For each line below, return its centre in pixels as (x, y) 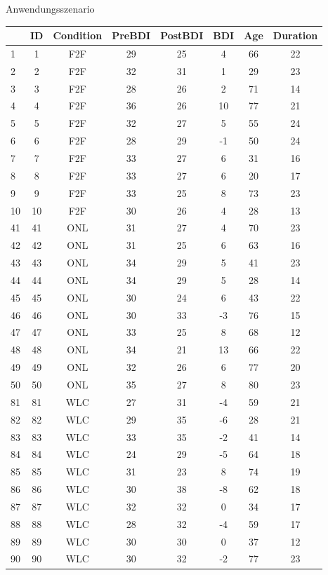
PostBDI (182, 35)
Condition (78, 35)
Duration (295, 35)
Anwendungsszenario (50, 8)
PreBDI (131, 35)
